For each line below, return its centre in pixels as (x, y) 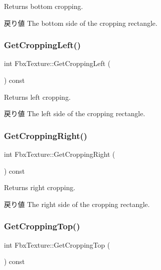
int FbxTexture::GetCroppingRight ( (60, 154)
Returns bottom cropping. (44, 6)
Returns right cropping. (40, 187)
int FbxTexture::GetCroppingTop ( (57, 244)
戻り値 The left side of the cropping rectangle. (75, 113)
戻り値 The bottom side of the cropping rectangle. (81, 23)
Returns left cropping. (37, 97)
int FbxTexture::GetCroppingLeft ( (57, 63)
